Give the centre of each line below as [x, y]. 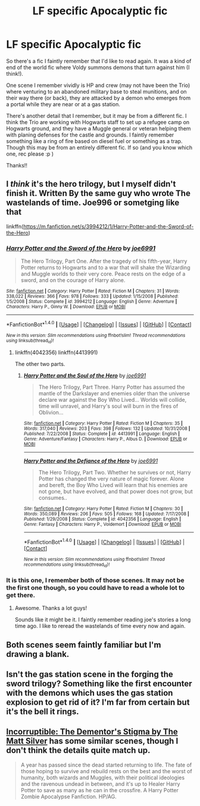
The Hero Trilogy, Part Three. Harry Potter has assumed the [112, 387]
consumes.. [53, 498]
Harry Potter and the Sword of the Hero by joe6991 [81, 248]
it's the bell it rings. [43, 712]
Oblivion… [51, 413]
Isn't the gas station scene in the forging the [90, 675]
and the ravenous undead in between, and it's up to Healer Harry [100, 784]
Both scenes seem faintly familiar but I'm [84, 645]
